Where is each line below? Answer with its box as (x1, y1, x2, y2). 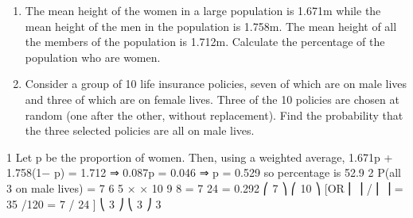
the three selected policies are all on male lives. (25, 122, 255, 139)
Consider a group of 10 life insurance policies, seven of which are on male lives (25, 75, 407, 92)
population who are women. (25, 48, 161, 65)
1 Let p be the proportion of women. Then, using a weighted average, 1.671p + (6, 148, 393, 165)
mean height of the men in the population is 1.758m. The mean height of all (25, 17, 397, 34)
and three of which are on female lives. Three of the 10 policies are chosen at (25, 90, 399, 107)
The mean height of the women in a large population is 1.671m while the (25, 2, 381, 18)
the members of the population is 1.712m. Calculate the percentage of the (25, 33, 385, 50)
